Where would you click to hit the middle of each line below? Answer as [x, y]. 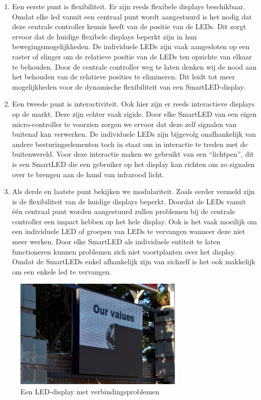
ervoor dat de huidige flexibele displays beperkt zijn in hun [104, 36]
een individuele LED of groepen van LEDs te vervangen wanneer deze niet [128, 231]
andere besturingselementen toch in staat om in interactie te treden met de [130, 144]
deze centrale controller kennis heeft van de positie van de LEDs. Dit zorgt [129, 26]
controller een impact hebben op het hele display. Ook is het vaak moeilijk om [134, 221]
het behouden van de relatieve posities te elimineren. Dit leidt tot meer [124, 77]
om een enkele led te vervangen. [62, 271]
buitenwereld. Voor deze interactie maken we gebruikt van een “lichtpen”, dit [133, 154]
